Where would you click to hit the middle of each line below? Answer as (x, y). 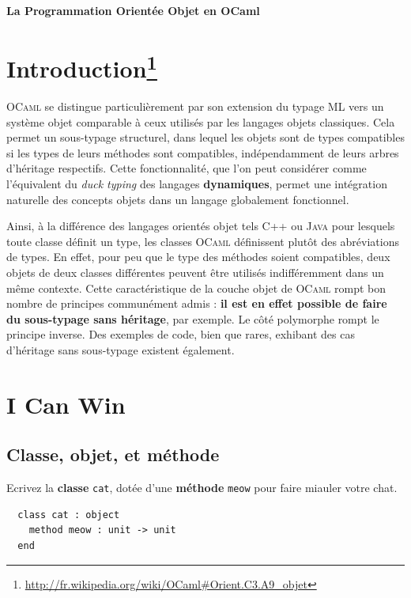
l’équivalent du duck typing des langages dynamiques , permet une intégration (197, 184)
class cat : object (69, 515)
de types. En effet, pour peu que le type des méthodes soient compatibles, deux (198, 257)
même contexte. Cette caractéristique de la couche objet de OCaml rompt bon (196, 288)
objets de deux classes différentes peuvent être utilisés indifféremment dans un (195, 272)
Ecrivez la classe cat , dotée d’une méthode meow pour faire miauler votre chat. (202, 488)
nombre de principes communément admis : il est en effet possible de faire (197, 303)
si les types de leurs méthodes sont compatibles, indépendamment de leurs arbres (203, 152)
